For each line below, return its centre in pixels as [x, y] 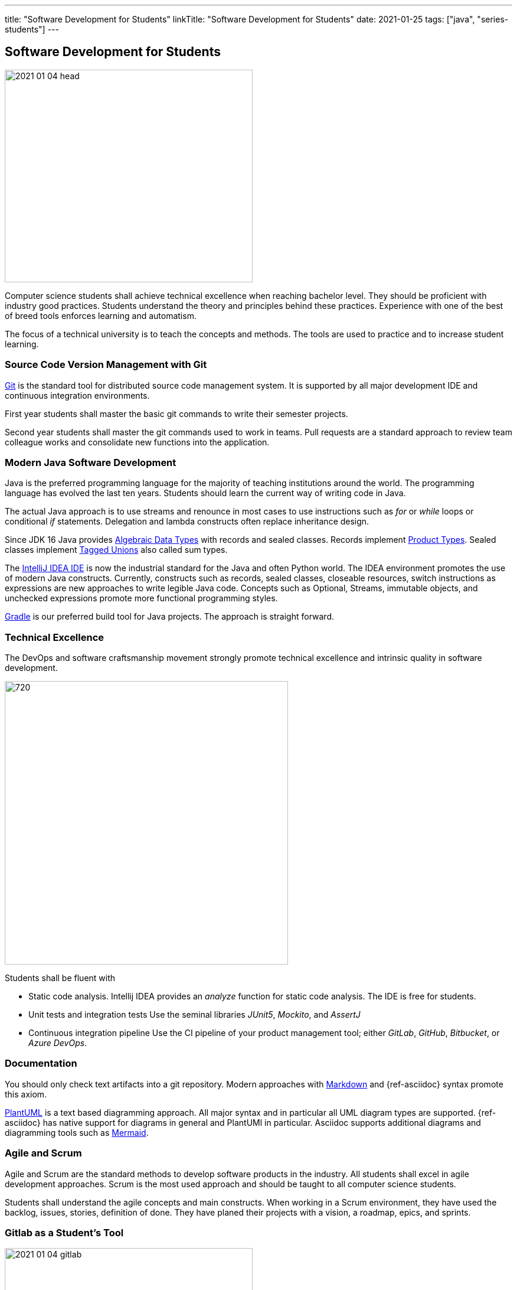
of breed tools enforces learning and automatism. [101, 315]
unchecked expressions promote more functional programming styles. [141, 598]
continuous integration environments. [77, 395]
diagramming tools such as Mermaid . [77, 1132]
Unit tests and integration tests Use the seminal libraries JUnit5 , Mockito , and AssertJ [194, 1015]
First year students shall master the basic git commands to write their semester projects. [176, 413]
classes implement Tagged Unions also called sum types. [116, 550]
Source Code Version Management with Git [106, 365]
